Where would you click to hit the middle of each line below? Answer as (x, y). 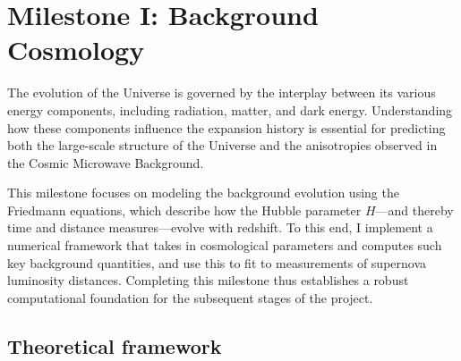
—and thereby (414, 210)
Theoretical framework (115, 345)
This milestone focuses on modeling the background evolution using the (203, 193)
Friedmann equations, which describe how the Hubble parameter (184, 210)
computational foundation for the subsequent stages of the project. (190, 297)
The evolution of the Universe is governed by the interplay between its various (222, 92)
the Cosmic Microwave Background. (106, 162)
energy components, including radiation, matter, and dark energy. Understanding (230, 109)
